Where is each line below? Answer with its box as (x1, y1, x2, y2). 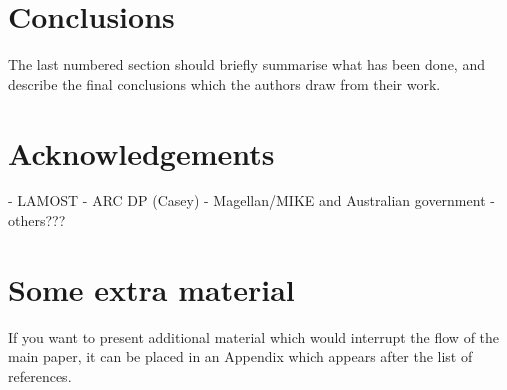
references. (8, 365, 72, 386)
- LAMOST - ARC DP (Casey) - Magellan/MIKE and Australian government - (8, 190, 495, 211)
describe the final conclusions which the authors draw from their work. (8, 73, 441, 94)
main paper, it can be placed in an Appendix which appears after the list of (8, 346, 473, 367)
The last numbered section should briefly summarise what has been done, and (8, 54, 485, 75)
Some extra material (8, 268, 295, 309)
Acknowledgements (8, 132, 275, 173)
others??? (8, 210, 66, 231)
